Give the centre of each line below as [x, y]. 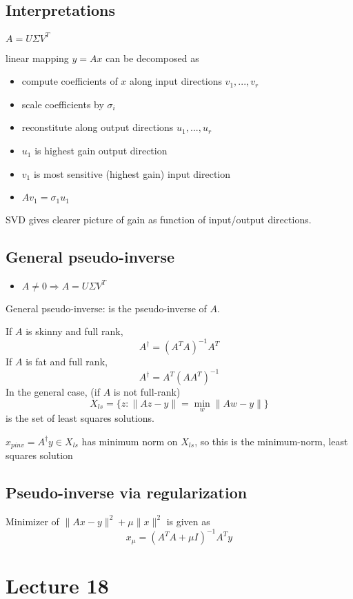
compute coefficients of [70, 81]
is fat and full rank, [67, 362]
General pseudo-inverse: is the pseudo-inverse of [106, 308]
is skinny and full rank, [74, 331]
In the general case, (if [53, 392]
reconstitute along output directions [98, 127]
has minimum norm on [130, 441]
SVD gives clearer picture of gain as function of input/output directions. [159, 219]
